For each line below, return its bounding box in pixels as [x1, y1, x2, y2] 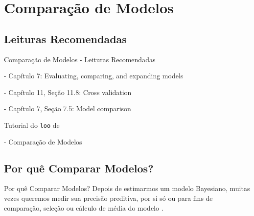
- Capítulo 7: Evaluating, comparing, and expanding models [4, 71, 184, 81]
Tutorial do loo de [4, 120, 60, 130]
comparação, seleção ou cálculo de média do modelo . [4, 202, 163, 213]
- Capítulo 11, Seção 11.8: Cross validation [4, 87, 132, 97]
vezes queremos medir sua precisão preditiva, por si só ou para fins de [4, 193, 213, 203]
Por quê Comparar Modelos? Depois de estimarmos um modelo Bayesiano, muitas [4, 183, 250, 193]
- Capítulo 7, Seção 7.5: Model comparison [4, 103, 131, 114]
